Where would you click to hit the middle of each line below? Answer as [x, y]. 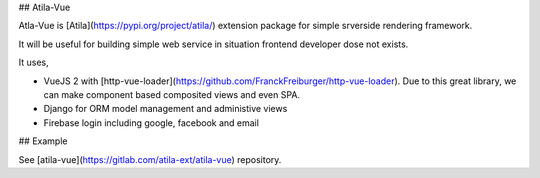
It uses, [33, 62]
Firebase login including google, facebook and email [151, 122]
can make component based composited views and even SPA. [171, 94]
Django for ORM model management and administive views [165, 109]
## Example [43, 141]
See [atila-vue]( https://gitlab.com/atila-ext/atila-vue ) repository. [150, 159]
